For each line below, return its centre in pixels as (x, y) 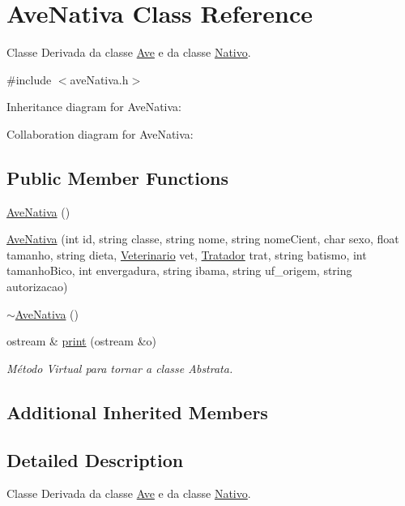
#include (29, 79)
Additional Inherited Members (137, 412)
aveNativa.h (99, 79)
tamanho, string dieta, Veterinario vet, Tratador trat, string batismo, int (187, 254)
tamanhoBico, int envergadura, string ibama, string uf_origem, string (179, 270)
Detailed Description (95, 459)
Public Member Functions (117, 177)
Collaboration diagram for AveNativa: (100, 133)
